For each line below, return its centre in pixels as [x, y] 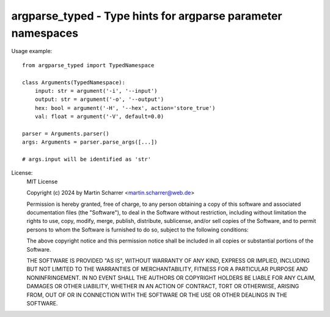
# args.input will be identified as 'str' [87, 159]
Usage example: [32, 51]
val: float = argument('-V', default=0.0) [99, 117]
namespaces [45, 33]
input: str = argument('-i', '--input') [96, 91]
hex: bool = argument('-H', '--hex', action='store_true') [125, 108]
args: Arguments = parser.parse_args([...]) [90, 142]
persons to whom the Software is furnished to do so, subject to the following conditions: [137, 230]
